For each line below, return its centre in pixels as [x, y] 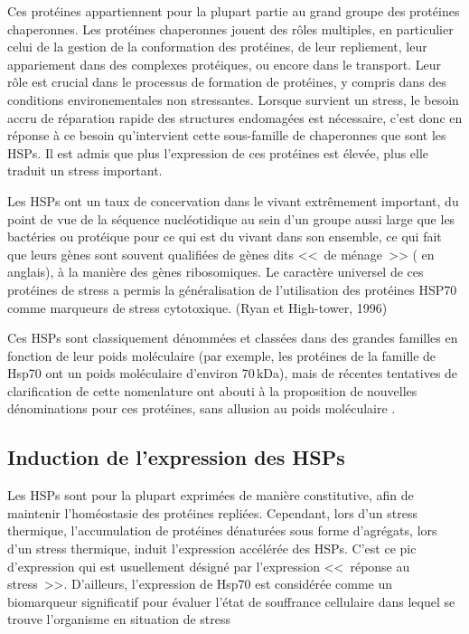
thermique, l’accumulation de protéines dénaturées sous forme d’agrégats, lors [222, 530]
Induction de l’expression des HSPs [176, 457]
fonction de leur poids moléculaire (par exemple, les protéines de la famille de [222, 355]
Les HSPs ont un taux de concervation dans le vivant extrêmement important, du [233, 200]
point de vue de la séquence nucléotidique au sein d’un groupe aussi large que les [231, 218]
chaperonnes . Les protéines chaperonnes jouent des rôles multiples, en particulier [230, 28]
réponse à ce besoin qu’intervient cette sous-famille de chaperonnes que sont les [227, 135]
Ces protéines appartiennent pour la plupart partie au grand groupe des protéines [234, 11]
